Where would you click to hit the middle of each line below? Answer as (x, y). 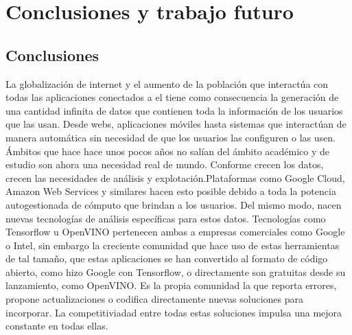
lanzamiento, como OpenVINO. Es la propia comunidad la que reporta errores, (171, 285)
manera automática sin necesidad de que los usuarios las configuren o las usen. (171, 137)
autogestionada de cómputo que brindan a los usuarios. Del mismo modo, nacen (174, 204)
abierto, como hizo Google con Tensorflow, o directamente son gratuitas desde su (176, 272)
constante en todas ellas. (57, 326)
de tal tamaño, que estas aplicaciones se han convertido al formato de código (167, 258)
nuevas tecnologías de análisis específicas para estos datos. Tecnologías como (166, 218)
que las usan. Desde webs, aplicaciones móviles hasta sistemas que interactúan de (176, 124)
